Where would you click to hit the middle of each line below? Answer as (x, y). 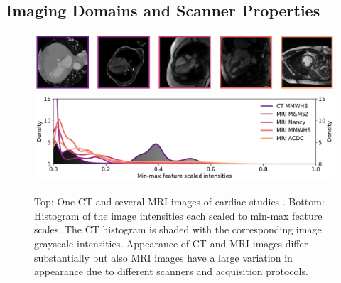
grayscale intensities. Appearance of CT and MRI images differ (171, 243)
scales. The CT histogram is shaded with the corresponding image (178, 229)
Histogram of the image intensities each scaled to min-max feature (178, 215)
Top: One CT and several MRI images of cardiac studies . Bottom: (179, 202)
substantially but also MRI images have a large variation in (163, 257)
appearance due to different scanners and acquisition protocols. (171, 271)
